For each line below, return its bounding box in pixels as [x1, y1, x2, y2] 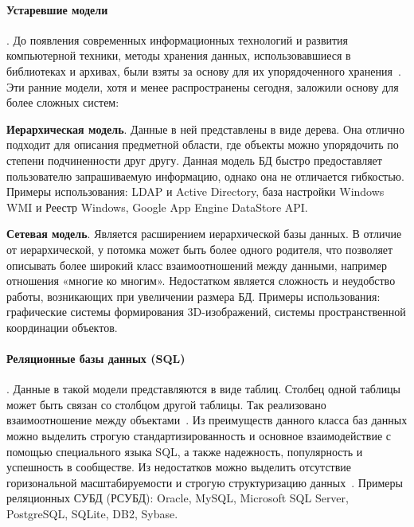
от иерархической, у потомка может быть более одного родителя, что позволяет [6, 240, 393, 257]
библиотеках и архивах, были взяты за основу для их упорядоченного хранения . [6, 62, 401, 79]
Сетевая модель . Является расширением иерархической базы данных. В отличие [6, 225, 402, 242]
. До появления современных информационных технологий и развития [6, 31, 349, 48]
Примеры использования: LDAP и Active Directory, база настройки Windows [6, 183, 385, 200]
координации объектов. [6, 318, 118, 335]
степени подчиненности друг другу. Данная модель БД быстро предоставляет [6, 151, 382, 168]
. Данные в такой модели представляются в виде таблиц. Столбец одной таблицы [6, 381, 401, 397]
